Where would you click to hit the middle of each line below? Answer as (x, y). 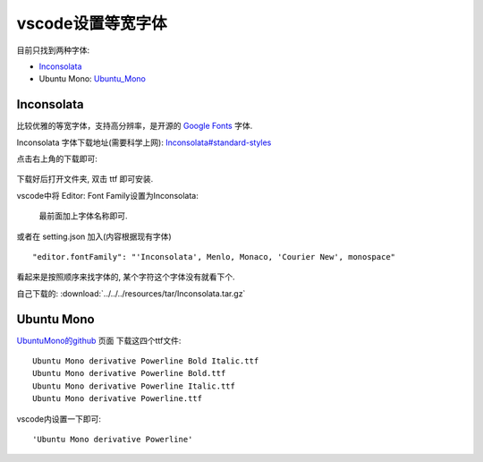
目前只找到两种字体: (53, 50)
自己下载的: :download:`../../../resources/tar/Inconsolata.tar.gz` (131, 293)
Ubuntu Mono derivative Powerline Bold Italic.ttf (146, 361)
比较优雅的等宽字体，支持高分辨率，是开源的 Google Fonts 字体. (135, 126)
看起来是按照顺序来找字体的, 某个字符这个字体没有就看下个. (126, 277)
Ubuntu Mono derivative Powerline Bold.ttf (129, 373)
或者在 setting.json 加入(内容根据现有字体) (94, 236)
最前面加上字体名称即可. (84, 216)
